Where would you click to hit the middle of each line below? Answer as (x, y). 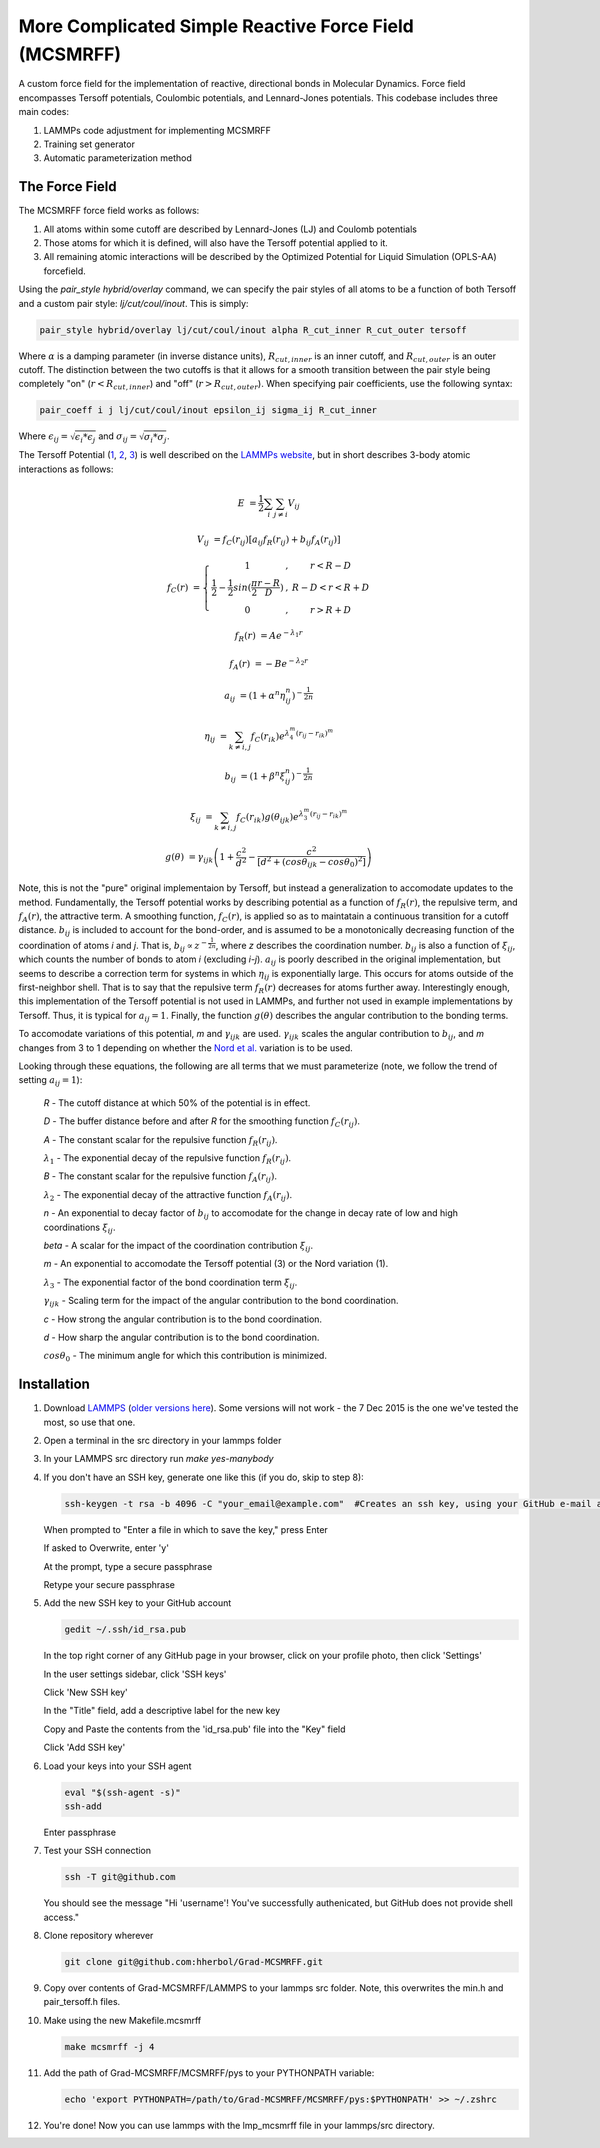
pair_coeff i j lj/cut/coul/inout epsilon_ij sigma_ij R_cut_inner (208, 410)
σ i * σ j (155, 438)
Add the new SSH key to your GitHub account (137, 1603)
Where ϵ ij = (43, 437)
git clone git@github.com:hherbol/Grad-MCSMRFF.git (194, 1962)
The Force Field (67, 186)
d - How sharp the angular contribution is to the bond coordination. (181, 1337)
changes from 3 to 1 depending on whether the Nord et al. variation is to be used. (186, 1047)
